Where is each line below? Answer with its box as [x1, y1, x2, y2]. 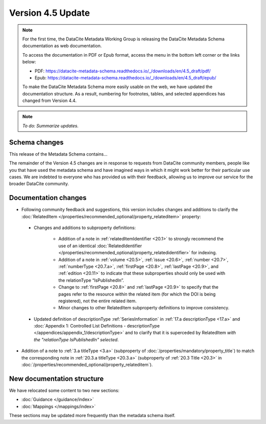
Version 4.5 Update [9, 7, 90, 18]
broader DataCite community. [9, 181, 69, 187]
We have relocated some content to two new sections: [9, 387, 120, 393]
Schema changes [9, 138, 64, 146]
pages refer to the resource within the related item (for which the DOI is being [58, 291, 216, 297]
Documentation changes [9, 194, 87, 202]
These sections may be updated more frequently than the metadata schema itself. [9, 413, 176, 419]
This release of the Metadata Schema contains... [9, 151, 108, 157]
